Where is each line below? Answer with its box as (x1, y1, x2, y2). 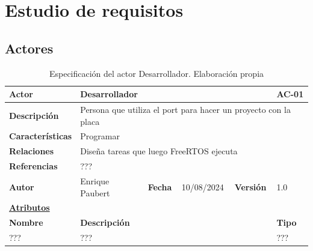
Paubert (80, 186, 110, 199)
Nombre (9, 216, 43, 229)
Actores (5, 38, 54, 57)
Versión (234, 180, 267, 193)
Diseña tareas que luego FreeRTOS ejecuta (80, 145, 238, 157)
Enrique (80, 174, 110, 187)
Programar (80, 130, 120, 142)
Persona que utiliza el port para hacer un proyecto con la (80, 103, 291, 116)
